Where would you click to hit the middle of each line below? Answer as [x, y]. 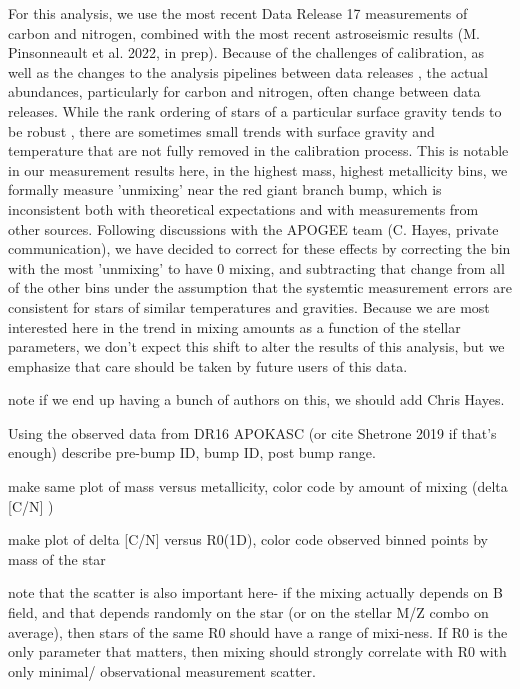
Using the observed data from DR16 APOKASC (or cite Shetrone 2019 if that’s [252, 432]
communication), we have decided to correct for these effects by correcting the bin [259, 248]
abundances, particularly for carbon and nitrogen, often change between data [244, 91]
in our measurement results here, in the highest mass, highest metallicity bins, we [258, 169]
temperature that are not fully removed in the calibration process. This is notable [258, 150]
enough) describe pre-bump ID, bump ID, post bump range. [192, 452]
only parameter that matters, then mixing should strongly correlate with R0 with [257, 651]
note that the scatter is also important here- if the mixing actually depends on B [255, 592]
